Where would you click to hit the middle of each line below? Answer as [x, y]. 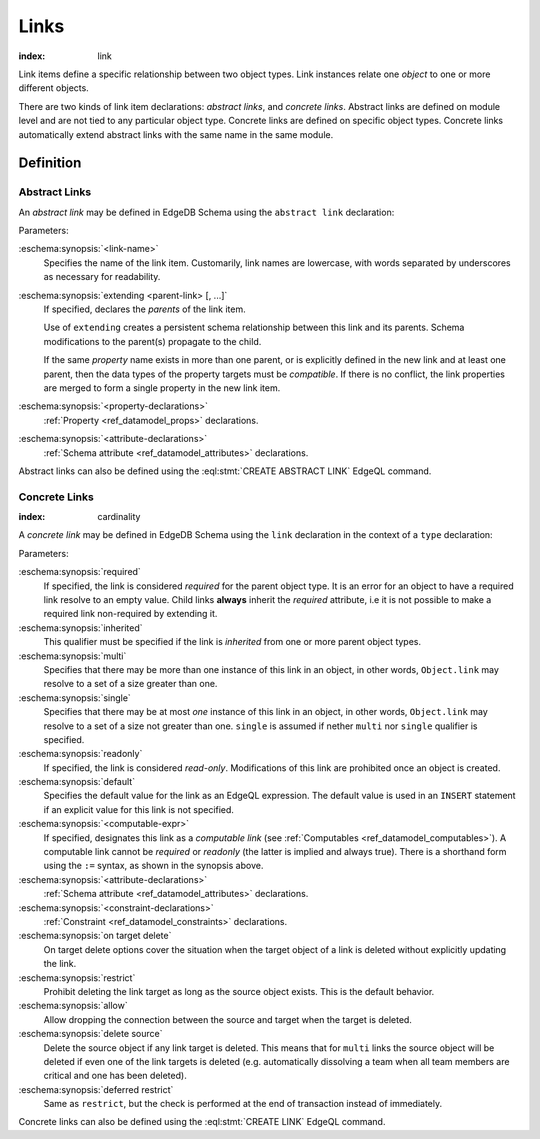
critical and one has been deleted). [115, 1076]
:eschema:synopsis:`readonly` [80, 754]
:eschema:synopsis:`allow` [73, 1006]
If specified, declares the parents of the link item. [144, 309]
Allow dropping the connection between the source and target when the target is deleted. [227, 1019]
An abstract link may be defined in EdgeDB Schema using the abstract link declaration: [206, 212]
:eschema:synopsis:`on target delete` [95, 936]
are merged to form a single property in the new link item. [162, 387]
